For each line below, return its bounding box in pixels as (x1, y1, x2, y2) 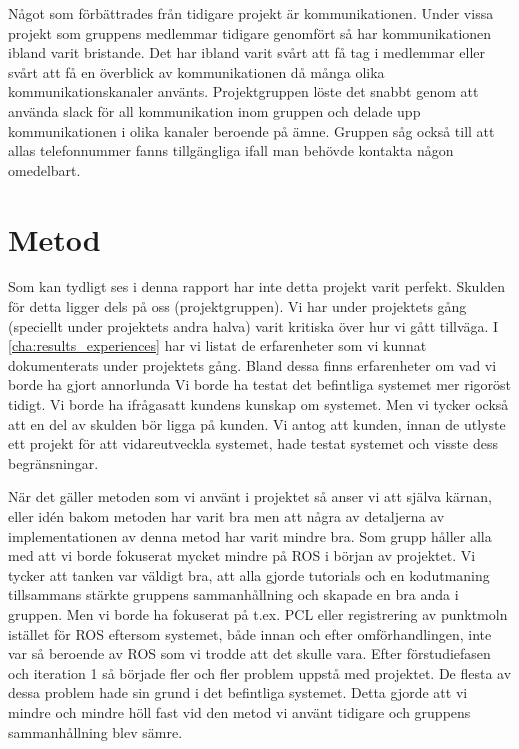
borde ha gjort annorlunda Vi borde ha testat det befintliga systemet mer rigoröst (8, 374, 512, 395)
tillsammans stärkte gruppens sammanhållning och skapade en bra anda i (8, 584, 459, 605)
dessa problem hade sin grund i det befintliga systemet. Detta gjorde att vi (8, 682, 468, 703)
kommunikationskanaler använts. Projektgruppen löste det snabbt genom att (8, 81, 479, 102)
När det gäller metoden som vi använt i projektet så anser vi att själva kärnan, (8, 486, 492, 507)
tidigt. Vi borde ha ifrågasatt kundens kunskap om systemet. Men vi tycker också (8, 394, 509, 415)
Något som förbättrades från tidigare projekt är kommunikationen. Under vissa (8, 3, 494, 23)
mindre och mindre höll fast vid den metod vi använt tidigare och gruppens (8, 701, 471, 722)
